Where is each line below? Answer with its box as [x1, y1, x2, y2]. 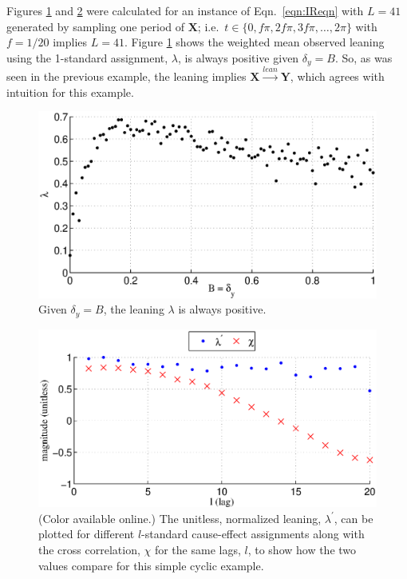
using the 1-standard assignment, [6, 49, 168, 66]
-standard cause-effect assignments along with [141, 525, 365, 542]
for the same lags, [154, 541, 241, 557]
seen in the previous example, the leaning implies [6, 68, 247, 85]
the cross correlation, [38, 541, 140, 557]
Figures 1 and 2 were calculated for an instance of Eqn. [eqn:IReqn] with [6, 2, 364, 18]
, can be [334, 509, 373, 526]
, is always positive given [178, 49, 299, 66]
